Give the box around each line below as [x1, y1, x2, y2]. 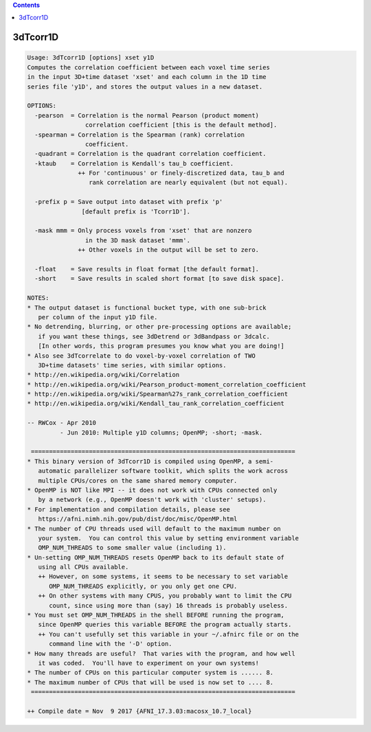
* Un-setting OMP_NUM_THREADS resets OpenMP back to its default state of [27, 553, 285, 561]
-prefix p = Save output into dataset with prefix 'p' [34, 198, 223, 206]
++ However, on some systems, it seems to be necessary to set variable [38, 573, 289, 580]
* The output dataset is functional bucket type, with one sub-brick [27, 304, 267, 312]
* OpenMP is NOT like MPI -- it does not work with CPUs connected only [27, 486, 278, 494]
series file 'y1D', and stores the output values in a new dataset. [27, 82, 263, 91]
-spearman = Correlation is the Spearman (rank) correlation [34, 130, 245, 139]
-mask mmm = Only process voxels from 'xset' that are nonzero [34, 227, 252, 235]
